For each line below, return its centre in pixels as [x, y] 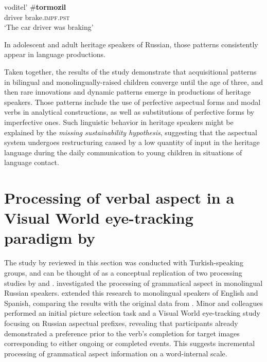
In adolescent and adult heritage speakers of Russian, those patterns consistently [131, 44]
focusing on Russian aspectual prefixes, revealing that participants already [121, 323]
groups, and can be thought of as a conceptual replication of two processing [123, 273]
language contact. [32, 162]
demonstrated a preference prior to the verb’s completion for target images [122, 333]
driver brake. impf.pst [37, 17]
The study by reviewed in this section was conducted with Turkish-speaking [124, 263]
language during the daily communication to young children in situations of [123, 152]
